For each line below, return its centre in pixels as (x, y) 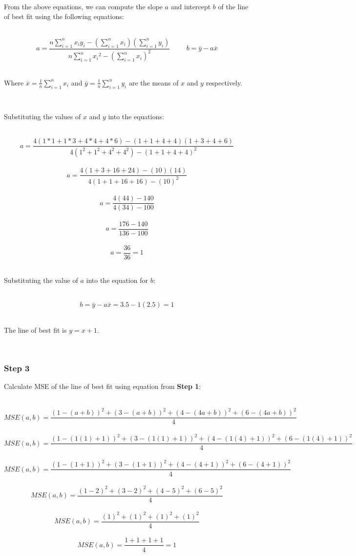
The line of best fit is (35, 330)
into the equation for (117, 280)
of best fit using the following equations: (64, 16)
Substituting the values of (42, 117)
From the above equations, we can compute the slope (84, 6)
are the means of (154, 82)
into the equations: (136, 117)
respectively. (224, 82)
